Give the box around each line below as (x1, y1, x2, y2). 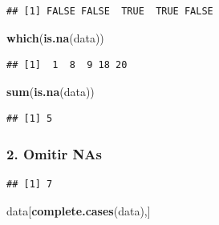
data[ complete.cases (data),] (6, 202, 151, 219)
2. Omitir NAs (6, 143, 102, 163)
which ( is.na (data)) (6, 29, 104, 46)
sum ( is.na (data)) (6, 82, 95, 99)
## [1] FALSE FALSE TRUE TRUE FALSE (6, 6, 213, 17)
